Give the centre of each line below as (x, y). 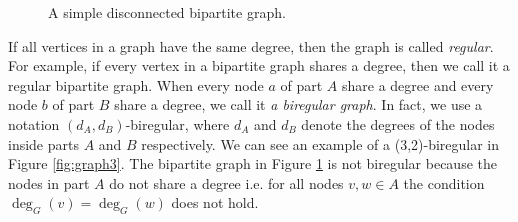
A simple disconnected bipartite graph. (167, 12)
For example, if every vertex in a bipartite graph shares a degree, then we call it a (259, 65)
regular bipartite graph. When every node (136, 84)
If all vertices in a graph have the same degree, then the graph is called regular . (251, 45)
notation (34, 123)
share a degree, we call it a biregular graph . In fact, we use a (298, 104)
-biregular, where (177, 123)
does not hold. (215, 202)
